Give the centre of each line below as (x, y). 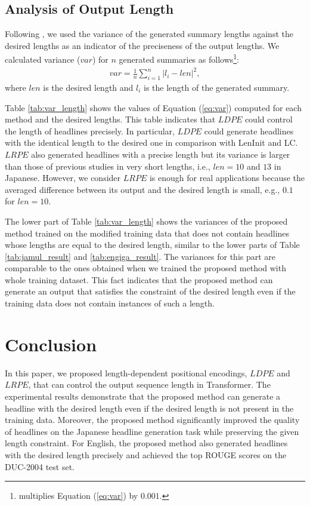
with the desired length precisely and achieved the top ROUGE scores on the (146, 454)
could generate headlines (249, 131)
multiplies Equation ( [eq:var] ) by (78, 496)
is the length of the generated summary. (217, 87)
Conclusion (51, 344)
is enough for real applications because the (227, 178)
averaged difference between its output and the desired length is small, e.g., (142, 189)
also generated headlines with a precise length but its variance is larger (161, 154)
